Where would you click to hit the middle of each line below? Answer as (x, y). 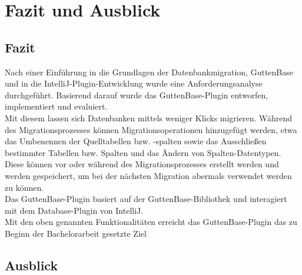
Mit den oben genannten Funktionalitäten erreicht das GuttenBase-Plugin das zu (151, 222)
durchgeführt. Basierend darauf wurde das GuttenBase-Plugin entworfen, (137, 95)
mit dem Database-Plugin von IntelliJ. (74, 210)
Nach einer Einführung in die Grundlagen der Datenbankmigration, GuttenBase (149, 72)
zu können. (24, 187)
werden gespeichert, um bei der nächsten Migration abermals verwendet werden (148, 175)
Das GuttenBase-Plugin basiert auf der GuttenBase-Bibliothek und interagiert (146, 199)
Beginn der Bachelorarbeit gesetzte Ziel (76, 233)
